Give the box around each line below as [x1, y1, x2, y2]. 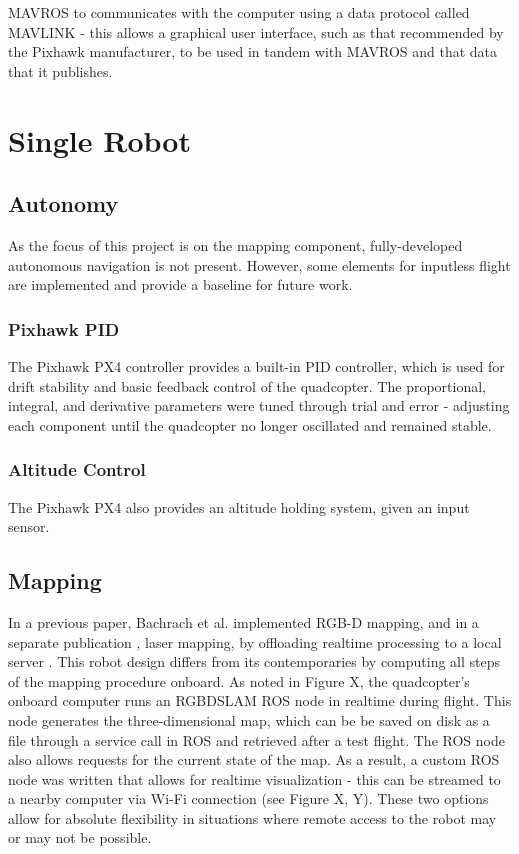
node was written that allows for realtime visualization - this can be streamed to [8, 768, 501, 789]
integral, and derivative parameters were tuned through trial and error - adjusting [8, 395, 510, 416]
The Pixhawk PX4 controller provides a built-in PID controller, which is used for [8, 355, 505, 376]
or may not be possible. [8, 827, 152, 848]
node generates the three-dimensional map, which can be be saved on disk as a [8, 709, 490, 730]
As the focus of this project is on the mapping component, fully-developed [8, 234, 463, 255]
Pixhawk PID [8, 316, 120, 341]
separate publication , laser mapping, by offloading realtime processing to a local [8, 631, 502, 652]
